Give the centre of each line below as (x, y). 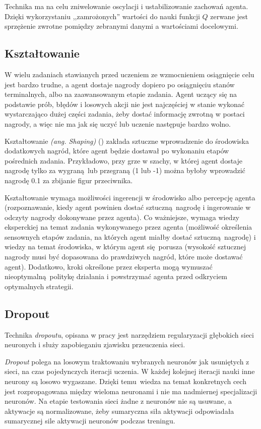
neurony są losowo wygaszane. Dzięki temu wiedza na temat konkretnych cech (125, 381)
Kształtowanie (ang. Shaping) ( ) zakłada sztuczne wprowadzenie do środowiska (127, 141)
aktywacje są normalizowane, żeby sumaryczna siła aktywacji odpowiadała (119, 411)
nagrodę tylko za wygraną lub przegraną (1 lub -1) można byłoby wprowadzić (125, 170)
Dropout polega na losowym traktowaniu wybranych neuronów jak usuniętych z (127, 361)
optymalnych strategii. (39, 286)
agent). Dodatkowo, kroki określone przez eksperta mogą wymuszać (109, 266)
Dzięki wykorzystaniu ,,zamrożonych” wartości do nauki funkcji (102, 16)
